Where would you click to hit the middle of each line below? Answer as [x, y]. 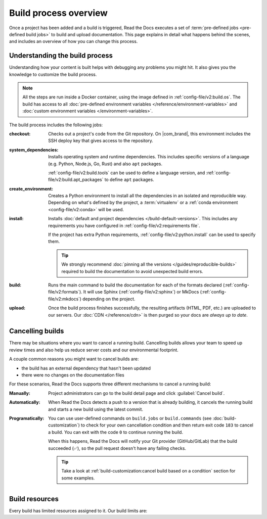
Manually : [20, 393]
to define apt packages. [129, 180]
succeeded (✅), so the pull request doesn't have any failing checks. [117, 448]
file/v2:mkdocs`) [65, 299]
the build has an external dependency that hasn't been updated [86, 368]
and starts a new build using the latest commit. [96, 409]
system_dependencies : [34, 150]
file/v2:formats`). [65, 292]
